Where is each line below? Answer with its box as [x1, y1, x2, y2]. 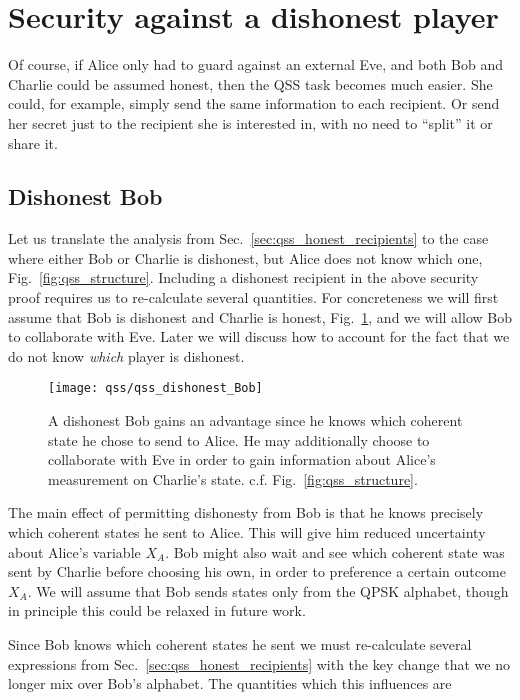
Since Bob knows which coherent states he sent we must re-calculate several [8, 634, 472, 655]
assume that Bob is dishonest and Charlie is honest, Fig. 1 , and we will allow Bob [8, 306, 512, 327]
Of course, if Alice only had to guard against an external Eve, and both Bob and [8, 54, 503, 75]
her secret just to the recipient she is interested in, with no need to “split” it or [8, 112, 493, 133]
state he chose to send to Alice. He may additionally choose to [48, 429, 430, 450]
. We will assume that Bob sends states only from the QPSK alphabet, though [27, 580, 509, 601]
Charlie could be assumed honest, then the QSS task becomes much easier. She [8, 73, 493, 94]
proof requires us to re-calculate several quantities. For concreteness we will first [8, 287, 499, 308]
